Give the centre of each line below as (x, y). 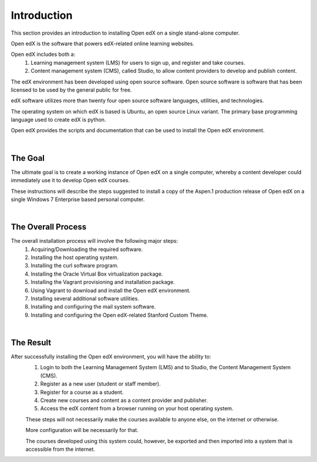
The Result (31, 342)
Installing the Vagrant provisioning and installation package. (103, 282)
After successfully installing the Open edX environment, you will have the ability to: (111, 357)
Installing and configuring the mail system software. (93, 307)
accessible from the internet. (60, 449)
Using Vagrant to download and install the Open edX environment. (111, 290)
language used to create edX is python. (58, 120)
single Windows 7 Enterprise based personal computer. (78, 199)
